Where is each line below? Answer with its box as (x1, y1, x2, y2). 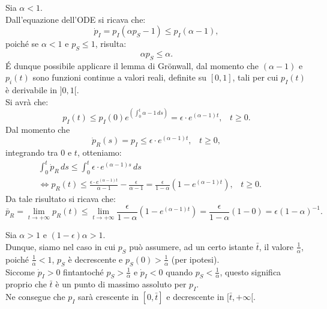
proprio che (5, 278, 47, 290)
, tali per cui (232, 71, 278, 84)
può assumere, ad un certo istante (129, 240, 254, 252)
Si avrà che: (5, 95, 49, 108)
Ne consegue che (5, 290, 65, 303)
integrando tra (5, 146, 58, 159)
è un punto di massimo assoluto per (55, 278, 187, 290)
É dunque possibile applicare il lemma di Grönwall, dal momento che (5, 59, 259, 72)
